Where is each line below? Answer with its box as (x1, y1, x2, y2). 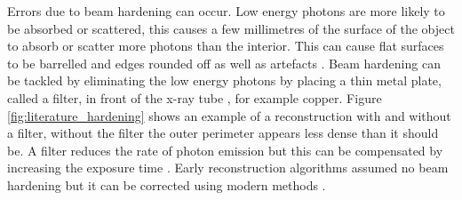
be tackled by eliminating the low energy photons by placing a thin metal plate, (7, 71, 442, 90)
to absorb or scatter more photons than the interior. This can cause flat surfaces (7, 36, 444, 55)
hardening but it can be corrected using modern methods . (7, 175, 326, 194)
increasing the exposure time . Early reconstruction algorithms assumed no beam (7, 158, 449, 177)
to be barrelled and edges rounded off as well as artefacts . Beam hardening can (7, 53, 441, 72)
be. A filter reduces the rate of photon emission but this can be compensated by (7, 140, 443, 159)
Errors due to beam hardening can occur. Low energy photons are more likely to (7, 2, 445, 20)
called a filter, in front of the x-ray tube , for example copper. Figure (7, 88, 382, 107)
